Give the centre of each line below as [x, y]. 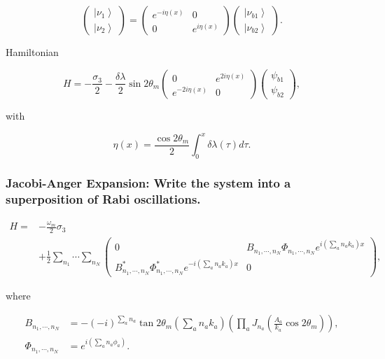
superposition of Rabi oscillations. [103, 199]
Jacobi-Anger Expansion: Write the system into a [148, 183]
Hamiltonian [32, 52]
